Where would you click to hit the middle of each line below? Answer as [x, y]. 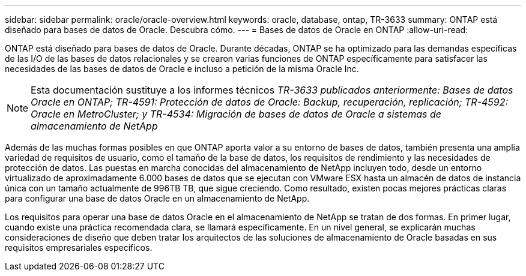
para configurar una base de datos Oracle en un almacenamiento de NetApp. [157, 198]
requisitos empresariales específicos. [79, 247]
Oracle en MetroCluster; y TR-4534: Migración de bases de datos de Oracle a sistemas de [236, 114]
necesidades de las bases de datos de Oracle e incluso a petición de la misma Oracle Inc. [182, 69]
